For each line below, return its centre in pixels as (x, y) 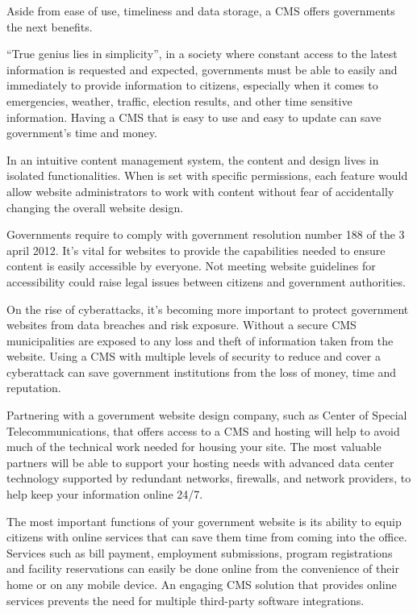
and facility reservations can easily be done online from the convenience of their (203, 568)
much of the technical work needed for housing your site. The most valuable (194, 447)
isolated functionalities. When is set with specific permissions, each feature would (207, 175)
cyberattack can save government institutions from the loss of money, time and (202, 372)
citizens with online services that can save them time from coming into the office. (207, 537)
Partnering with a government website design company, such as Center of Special (207, 415)
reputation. (34, 388)
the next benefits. (50, 26)
